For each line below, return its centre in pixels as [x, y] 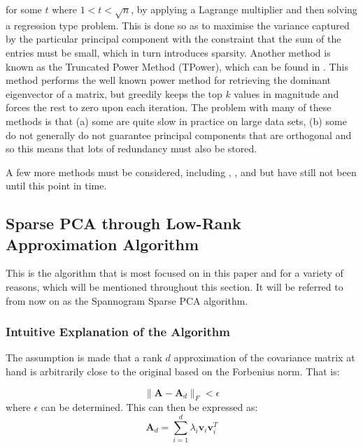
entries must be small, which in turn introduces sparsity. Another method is [168, 52]
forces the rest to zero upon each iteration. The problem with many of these [169, 107]
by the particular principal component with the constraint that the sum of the [173, 39]
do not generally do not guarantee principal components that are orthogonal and [179, 135]
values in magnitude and [286, 93]
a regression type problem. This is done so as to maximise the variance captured [178, 25]
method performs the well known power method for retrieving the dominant [169, 80]
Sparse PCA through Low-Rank [123, 223]
